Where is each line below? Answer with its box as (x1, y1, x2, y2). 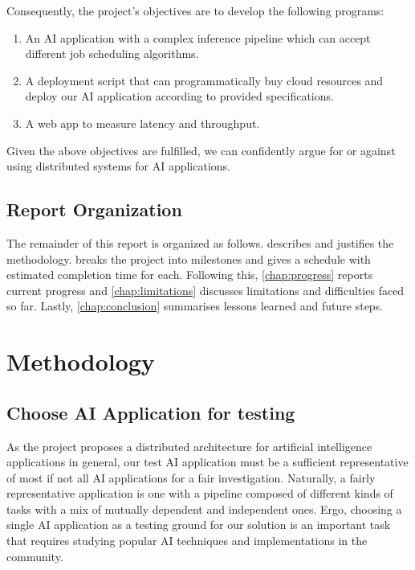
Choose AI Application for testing (6, 400, 295, 424)
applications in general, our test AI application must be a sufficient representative (6, 453, 409, 470)
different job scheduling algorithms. (25, 45, 199, 62)
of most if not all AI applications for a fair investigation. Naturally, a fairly (6, 469, 376, 486)
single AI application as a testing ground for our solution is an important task (6, 516, 391, 533)
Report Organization (6, 197, 182, 222)
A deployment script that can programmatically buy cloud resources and (25, 72, 384, 88)
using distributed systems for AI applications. (6, 158, 231, 174)
